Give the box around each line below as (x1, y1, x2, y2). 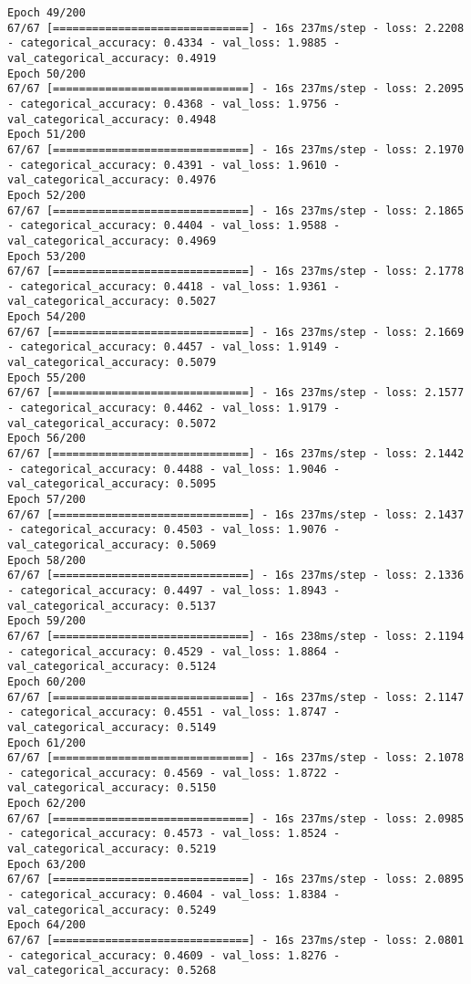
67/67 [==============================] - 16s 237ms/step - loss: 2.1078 (7, 751, 465, 765)
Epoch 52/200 (7, 188, 86, 202)
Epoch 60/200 (7, 675, 86, 688)
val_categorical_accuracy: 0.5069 (7, 538, 217, 551)
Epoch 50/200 (7, 67, 86, 80)
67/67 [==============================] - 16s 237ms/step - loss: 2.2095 (7, 82, 465, 96)
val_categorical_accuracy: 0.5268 (7, 964, 217, 978)
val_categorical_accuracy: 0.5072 (7, 416, 217, 430)
